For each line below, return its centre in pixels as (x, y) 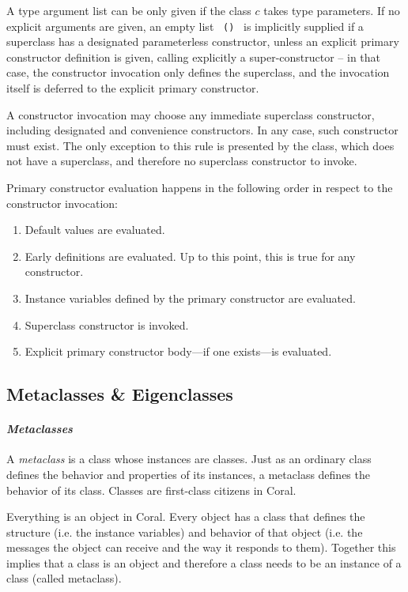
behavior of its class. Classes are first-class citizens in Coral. (151, 490)
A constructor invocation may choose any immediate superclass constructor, (191, 114)
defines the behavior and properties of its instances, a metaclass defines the (188, 474)
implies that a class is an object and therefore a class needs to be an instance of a (204, 562)
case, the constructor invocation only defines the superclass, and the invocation (198, 72)
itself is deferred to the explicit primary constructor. (133, 88)
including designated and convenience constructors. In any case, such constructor (202, 130)
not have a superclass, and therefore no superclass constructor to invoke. (182, 161)
